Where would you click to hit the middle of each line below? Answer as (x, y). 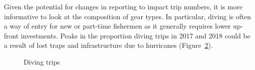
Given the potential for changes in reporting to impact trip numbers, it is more (123, 6)
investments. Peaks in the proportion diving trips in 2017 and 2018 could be (136, 35)
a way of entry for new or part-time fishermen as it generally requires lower (117, 26)
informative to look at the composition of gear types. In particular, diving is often (127, 16)
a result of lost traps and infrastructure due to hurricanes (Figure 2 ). (109, 45)
